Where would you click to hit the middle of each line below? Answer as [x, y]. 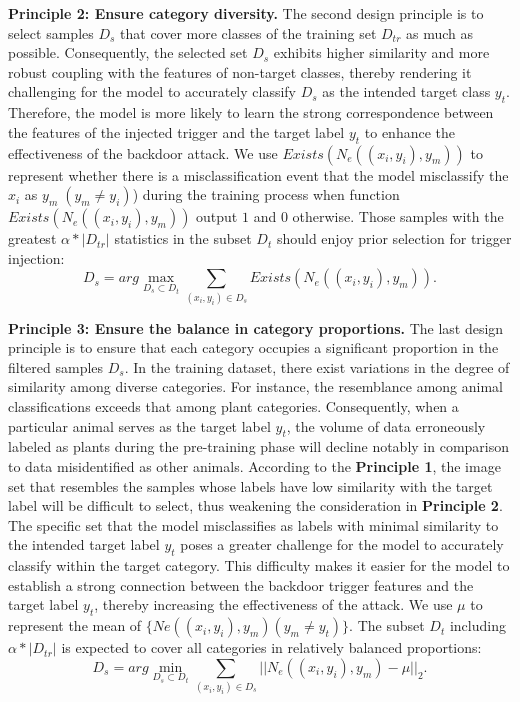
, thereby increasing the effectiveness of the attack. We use [273, 604]
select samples [51, 32]
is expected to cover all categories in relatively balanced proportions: [271, 647]
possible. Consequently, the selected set [128, 52]
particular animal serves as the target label [139, 425]
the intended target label [84, 544]
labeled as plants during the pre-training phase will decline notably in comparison [259, 446]
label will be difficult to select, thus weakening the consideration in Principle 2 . [255, 505]
